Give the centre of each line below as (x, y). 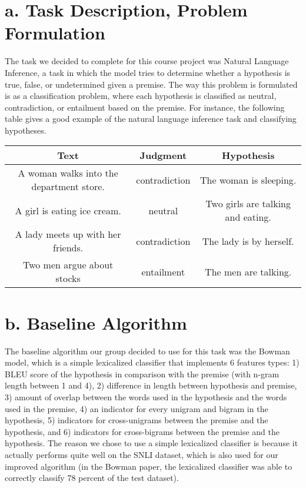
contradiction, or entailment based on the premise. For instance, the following (145, 107)
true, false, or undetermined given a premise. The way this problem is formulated (151, 84)
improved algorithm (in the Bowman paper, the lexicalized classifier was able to (149, 466)
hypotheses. (26, 130)
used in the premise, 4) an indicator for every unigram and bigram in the (137, 408)
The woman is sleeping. (248, 180)
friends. (68, 248)
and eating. (248, 217)
